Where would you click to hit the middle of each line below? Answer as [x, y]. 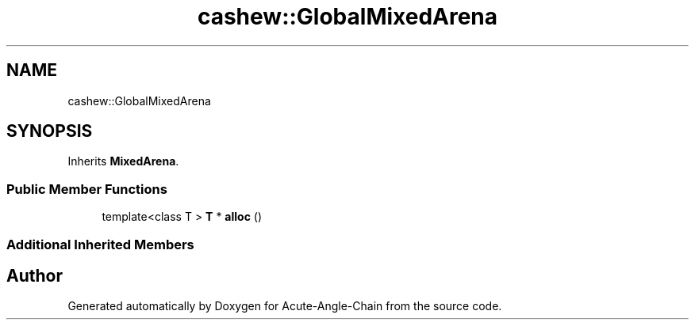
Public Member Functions [87, 189]
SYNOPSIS [50, 131]
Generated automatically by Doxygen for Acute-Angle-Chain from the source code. [285, 306]
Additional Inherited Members [100, 244]
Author [35, 275]
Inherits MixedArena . [123, 161]
